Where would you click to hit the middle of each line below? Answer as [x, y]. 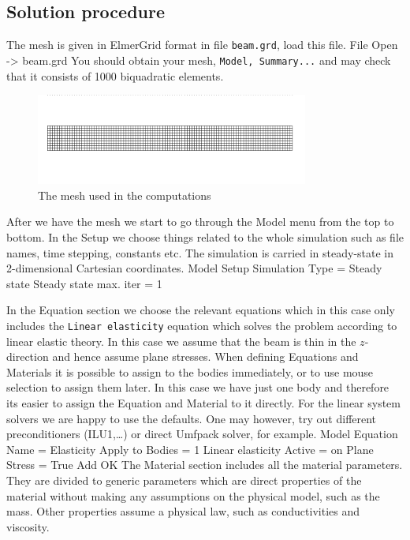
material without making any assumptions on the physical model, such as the [193, 495]
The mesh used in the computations [125, 195]
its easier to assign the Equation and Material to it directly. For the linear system [203, 402]
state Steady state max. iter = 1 [84, 283]
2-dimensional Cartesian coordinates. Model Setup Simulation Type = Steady [194, 268]
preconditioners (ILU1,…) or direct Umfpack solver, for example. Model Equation [202, 434]
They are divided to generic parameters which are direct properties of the [184, 480]
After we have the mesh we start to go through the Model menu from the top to [200, 221]
